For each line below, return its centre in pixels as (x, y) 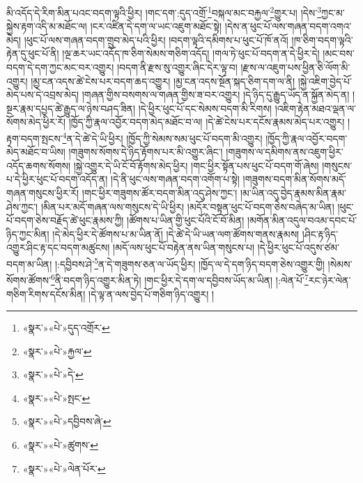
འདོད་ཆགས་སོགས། (39, 165)
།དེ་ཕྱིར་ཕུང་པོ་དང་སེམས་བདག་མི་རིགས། (205, 108)
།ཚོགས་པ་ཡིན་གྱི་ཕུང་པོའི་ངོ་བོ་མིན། (186, 220)
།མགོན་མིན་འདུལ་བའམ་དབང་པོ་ (302, 220)
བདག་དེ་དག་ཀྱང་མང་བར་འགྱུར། (60, 67)
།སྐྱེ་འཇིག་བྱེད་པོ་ (325, 81)
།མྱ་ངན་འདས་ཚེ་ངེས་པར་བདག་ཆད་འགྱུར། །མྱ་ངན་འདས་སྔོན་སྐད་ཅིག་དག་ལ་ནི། (163, 81)
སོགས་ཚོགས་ (29, 280)
